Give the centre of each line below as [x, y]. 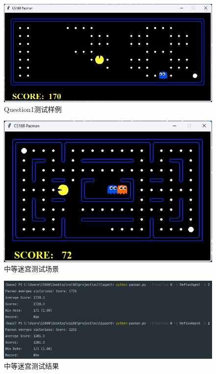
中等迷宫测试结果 [31, 365]
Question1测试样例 [33, 109]
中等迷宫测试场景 [31, 269]
